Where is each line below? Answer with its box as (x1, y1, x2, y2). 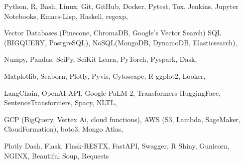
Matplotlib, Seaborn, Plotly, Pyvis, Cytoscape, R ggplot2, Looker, (4, 70, 206, 81)
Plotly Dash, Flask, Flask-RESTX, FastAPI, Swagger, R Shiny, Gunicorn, (4, 140, 230, 151)
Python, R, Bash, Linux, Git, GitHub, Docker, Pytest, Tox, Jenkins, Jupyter (4, 1, 239, 11)
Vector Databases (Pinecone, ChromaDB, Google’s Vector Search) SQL (4, 27, 222, 38)
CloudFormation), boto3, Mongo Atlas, (4, 124, 123, 134)
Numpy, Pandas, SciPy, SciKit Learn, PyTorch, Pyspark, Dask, (4, 54, 197, 64)
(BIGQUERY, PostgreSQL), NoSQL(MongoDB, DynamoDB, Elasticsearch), (4, 37, 238, 47)
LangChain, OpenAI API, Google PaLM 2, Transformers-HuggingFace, (4, 87, 221, 98)
